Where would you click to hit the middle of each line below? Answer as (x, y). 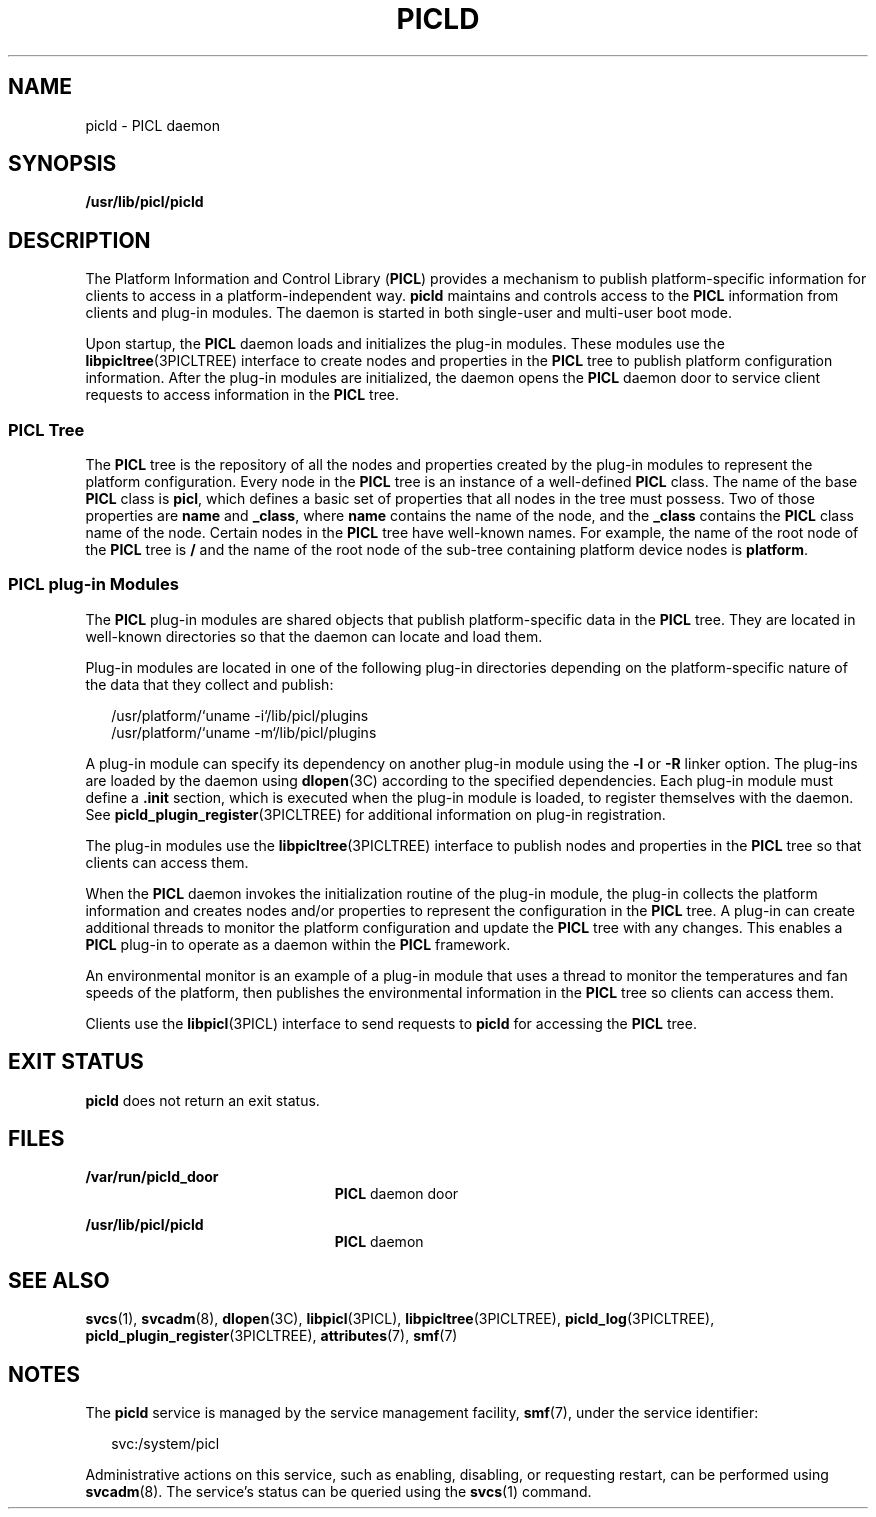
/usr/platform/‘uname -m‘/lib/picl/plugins (244, 732)
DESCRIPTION (79, 240)
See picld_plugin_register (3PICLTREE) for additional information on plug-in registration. (375, 814)
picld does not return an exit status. (202, 1100)
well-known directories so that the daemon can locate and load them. (314, 636)
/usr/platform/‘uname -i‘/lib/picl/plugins (240, 715)
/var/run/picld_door (152, 1177)
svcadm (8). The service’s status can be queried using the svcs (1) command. (338, 1492)
